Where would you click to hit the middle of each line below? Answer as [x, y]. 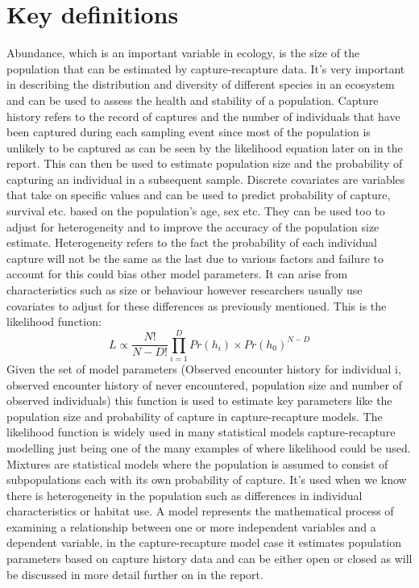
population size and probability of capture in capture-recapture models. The [195, 416]
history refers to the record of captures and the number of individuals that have [203, 116]
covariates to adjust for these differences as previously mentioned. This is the [197, 305]
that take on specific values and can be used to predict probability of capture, [199, 195]
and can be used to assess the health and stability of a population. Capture [193, 100]
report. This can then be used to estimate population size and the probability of [205, 163]
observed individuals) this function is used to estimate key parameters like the [199, 400]
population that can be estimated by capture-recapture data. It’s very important [206, 68]
